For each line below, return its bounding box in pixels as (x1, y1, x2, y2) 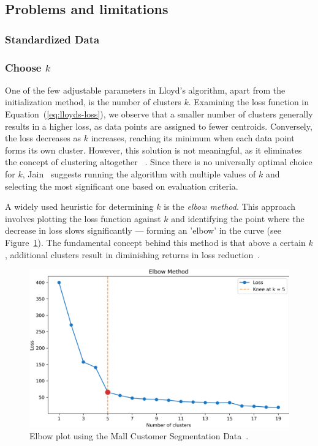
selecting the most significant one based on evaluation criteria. (5, 179, 238, 192)
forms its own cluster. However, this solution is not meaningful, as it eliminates (5, 143, 302, 156)
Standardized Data (5, 31, 100, 46)
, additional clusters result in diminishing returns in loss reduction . (5, 248, 260, 261)
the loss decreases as (5, 132, 81, 144)
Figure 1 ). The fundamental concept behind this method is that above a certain (5, 236, 306, 248)
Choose (5, 59, 42, 75)
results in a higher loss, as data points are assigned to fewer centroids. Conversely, (5, 119, 312, 132)
